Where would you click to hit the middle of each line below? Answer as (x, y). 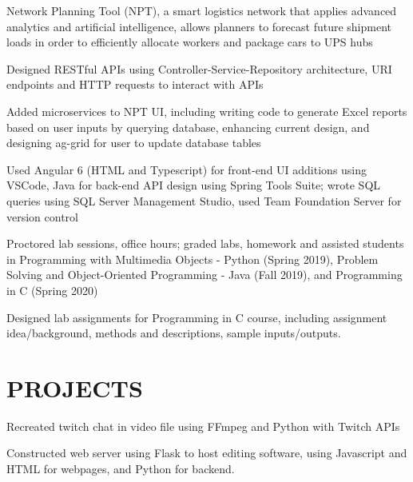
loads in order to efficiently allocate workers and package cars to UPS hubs (190, 42)
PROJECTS (75, 387)
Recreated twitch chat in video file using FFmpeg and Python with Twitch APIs (203, 426)
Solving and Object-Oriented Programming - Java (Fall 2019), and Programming (205, 275)
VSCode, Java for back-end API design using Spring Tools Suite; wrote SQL (194, 185)
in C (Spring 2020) (52, 290)
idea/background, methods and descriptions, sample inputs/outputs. (174, 333)
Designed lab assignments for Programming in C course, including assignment (197, 317)
